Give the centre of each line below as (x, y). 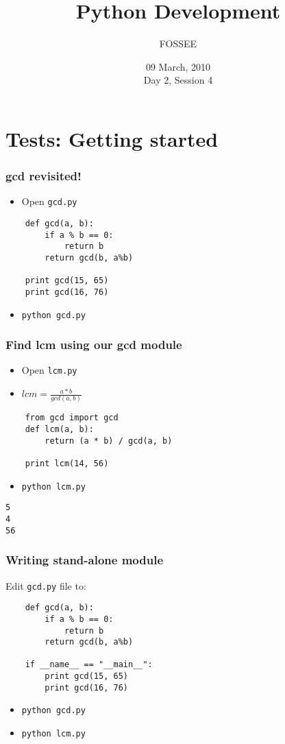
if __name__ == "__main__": (89, 665)
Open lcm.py (49, 370)
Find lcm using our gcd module (94, 345)
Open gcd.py (49, 201)
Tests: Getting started (112, 138)
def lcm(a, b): (59, 430)
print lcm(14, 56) (67, 464)
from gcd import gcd (72, 418)
